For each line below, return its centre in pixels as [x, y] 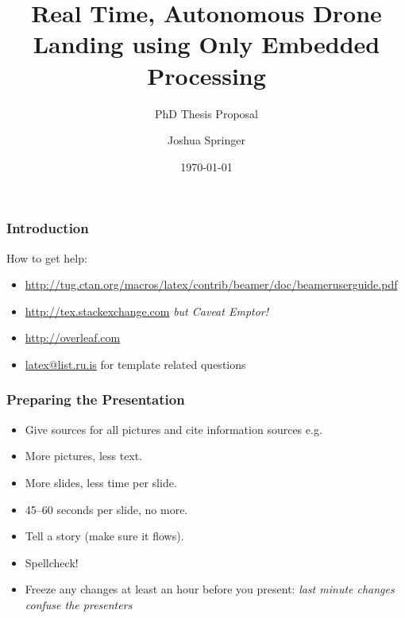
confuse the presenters [79, 604]
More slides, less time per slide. [101, 482]
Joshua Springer [206, 140]
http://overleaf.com [73, 338]
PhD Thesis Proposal [206, 113]
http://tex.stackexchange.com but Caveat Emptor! [147, 311]
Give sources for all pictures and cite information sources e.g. [174, 429]
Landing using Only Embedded [206, 44]
